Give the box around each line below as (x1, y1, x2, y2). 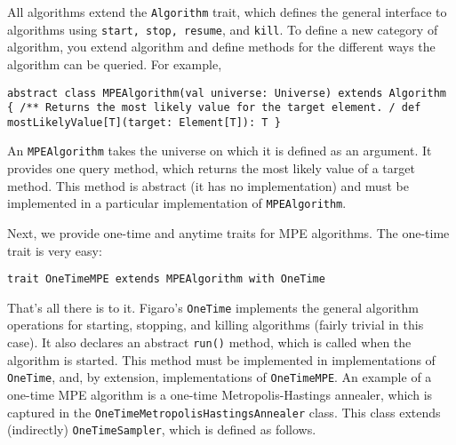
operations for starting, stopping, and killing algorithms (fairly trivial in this (7, 315, 424, 334)
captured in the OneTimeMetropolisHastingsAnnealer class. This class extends (7, 402, 441, 421)
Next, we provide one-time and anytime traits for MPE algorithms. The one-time (7, 223, 450, 242)
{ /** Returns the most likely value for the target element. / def (7, 101, 421, 115)
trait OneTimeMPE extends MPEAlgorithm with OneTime (7, 273, 325, 286)
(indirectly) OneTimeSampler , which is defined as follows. (7, 420, 316, 439)
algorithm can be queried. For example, (7, 54, 222, 73)
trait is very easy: (7, 241, 102, 259)
